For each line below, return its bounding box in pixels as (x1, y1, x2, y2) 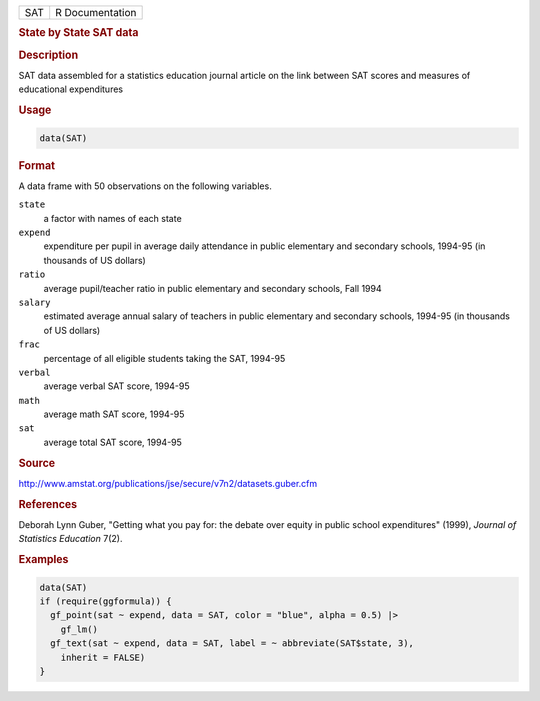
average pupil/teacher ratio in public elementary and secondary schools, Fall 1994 (43, 282, 382, 294)
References (18, 497, 78, 511)
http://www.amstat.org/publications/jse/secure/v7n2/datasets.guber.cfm (18, 477, 318, 489)
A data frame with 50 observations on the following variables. (18, 180, 272, 192)
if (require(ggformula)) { (39, 595, 172, 607)
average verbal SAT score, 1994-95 (43, 380, 190, 392)
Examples (18, 553, 69, 567)
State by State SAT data (18, 26, 139, 40)
